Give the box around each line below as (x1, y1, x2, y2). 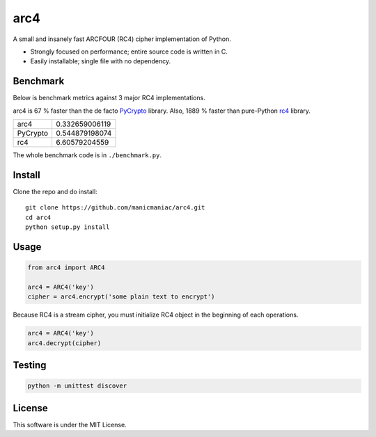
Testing (13, 359, 47, 372)
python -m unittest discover (27, 382, 127, 390)
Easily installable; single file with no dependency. (30, 57, 171, 65)
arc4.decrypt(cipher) (27, 339, 102, 347)
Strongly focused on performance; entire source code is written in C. (30, 47, 228, 56)
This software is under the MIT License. (13, 420, 127, 429)
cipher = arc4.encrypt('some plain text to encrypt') (27, 293, 215, 301)
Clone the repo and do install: (13, 187, 97, 196)
